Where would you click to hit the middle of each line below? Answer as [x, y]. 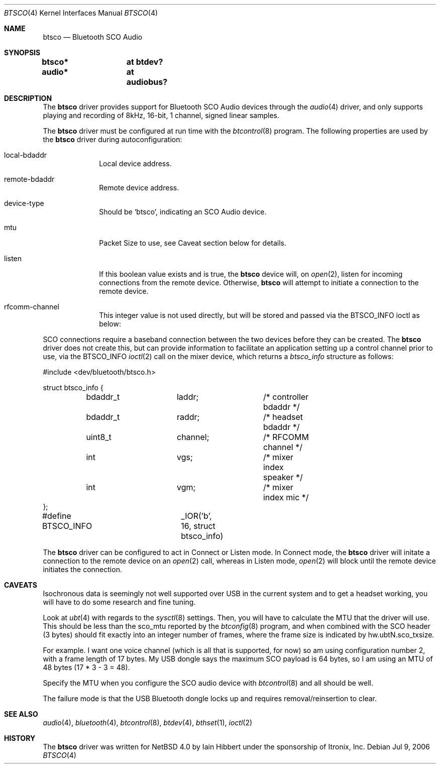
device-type [24, 203]
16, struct [198, 526]
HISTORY [20, 738]
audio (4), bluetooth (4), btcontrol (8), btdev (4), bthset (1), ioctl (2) [148, 723]
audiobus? [147, 82]
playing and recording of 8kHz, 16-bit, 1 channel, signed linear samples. [161, 115]
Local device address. [135, 163]
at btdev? [145, 62]
